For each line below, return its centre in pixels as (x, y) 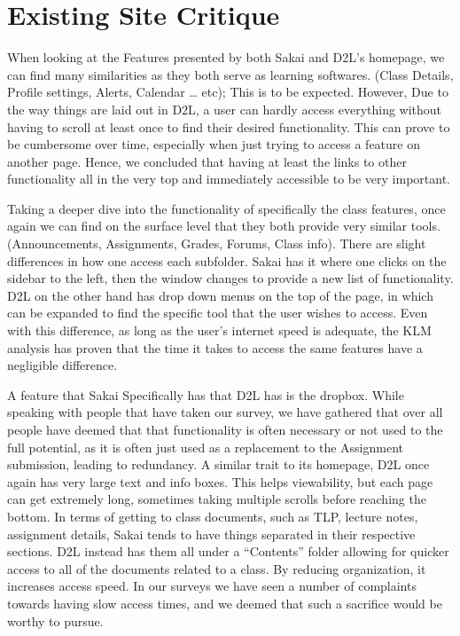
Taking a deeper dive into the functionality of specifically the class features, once (226, 208)
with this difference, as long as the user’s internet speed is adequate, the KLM (219, 330)
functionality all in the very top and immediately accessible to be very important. (229, 179)
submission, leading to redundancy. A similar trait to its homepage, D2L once (218, 464)
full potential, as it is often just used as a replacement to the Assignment (205, 447)
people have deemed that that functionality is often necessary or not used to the (225, 429)
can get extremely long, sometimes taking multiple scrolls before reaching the (217, 499)
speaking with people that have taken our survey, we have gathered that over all (225, 412)
